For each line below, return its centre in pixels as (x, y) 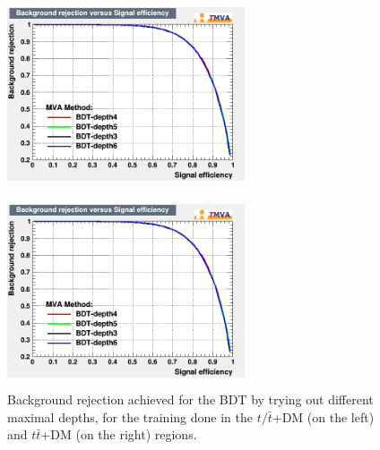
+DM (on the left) (323, 416)
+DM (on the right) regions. (119, 434)
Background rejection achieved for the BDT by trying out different (190, 399)
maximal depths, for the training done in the (130, 416)
